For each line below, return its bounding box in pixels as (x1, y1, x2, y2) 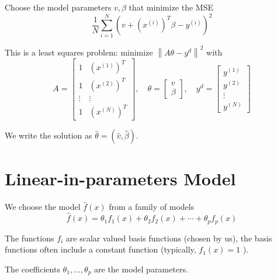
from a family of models (109, 201, 195, 213)
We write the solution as (5, 129, 92, 141)
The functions (5, 231, 54, 244)
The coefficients (5, 262, 60, 275)
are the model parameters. (94, 262, 188, 275)
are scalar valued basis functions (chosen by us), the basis (65, 231, 272, 244)
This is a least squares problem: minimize (5, 46, 153, 58)
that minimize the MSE (129, 1, 213, 13)
